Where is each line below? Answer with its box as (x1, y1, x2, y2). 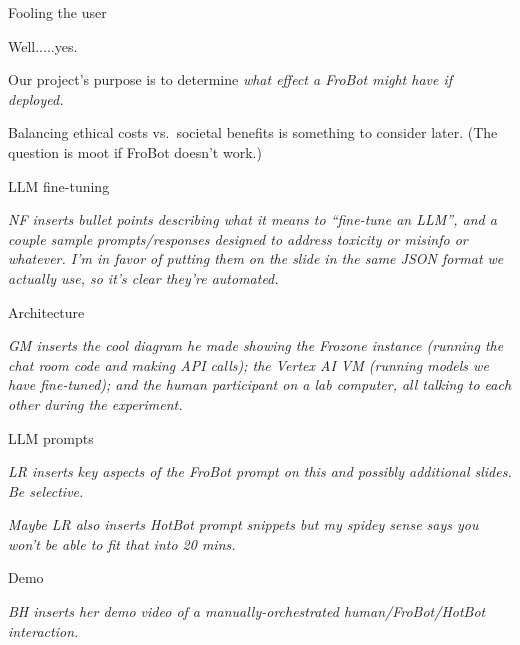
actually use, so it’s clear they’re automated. (8, 267, 279, 288)
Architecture (8, 301, 85, 322)
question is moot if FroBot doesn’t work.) (8, 141, 262, 162)
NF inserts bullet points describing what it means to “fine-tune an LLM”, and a (8, 209, 497, 230)
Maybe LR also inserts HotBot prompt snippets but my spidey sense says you (8, 514, 479, 535)
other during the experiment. (8, 393, 183, 414)
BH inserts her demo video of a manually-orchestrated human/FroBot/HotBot (8, 601, 486, 622)
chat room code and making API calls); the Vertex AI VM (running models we (8, 354, 489, 375)
